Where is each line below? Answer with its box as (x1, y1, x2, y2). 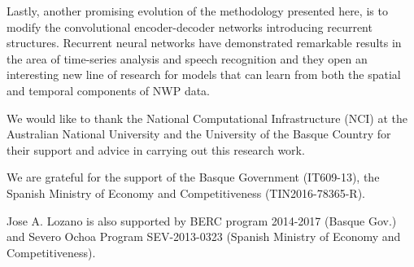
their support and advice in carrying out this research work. (7, 141, 305, 158)
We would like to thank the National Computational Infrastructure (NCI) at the (7, 109, 407, 126)
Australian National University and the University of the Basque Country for (7, 125, 391, 142)
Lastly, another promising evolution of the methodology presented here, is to (7, 2, 388, 19)
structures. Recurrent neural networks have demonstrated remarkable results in (7, 34, 402, 51)
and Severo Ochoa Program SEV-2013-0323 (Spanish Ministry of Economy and (7, 228, 401, 245)
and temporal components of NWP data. (7, 81, 210, 98)
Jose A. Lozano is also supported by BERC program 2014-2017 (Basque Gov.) (7, 212, 397, 229)
